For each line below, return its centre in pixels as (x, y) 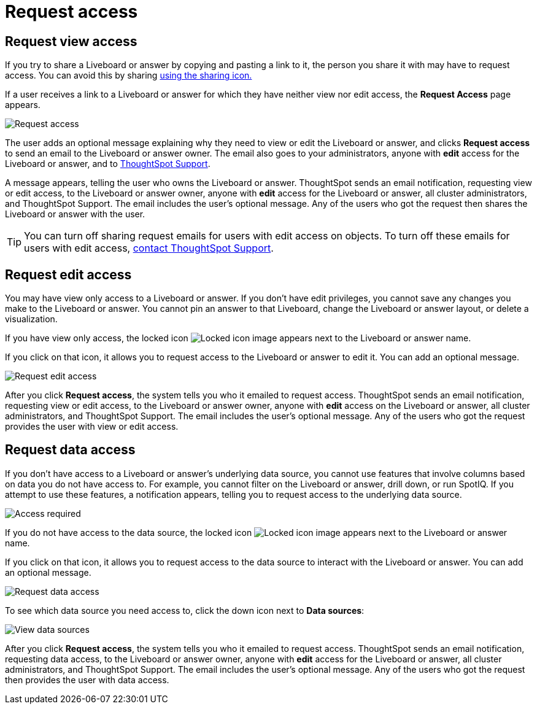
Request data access (70, 450)
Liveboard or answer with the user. (75, 214)
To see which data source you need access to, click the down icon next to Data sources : (185, 610)
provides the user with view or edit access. (92, 427)
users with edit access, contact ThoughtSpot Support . (149, 248)
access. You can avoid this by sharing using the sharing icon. (129, 76)
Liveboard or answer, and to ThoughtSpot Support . (108, 164)
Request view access (71, 41)
